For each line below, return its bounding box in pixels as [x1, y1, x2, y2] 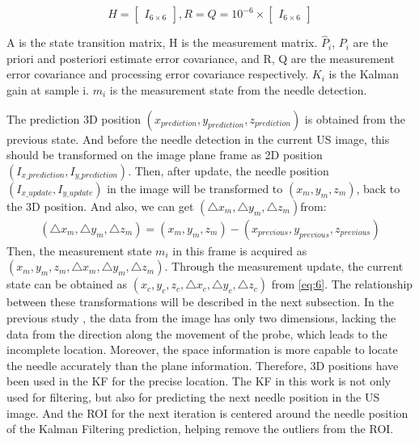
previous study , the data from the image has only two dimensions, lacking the [6, 309, 396, 326]
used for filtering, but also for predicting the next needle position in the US [6, 388, 380, 405]
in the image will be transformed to [107, 179, 283, 196]
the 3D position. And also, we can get [6, 197, 194, 214]
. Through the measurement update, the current [164, 258, 404, 275]
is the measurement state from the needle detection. [109, 82, 367, 98]
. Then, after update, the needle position [128, 162, 329, 179]
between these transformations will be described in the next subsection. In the [6, 293, 394, 310]
